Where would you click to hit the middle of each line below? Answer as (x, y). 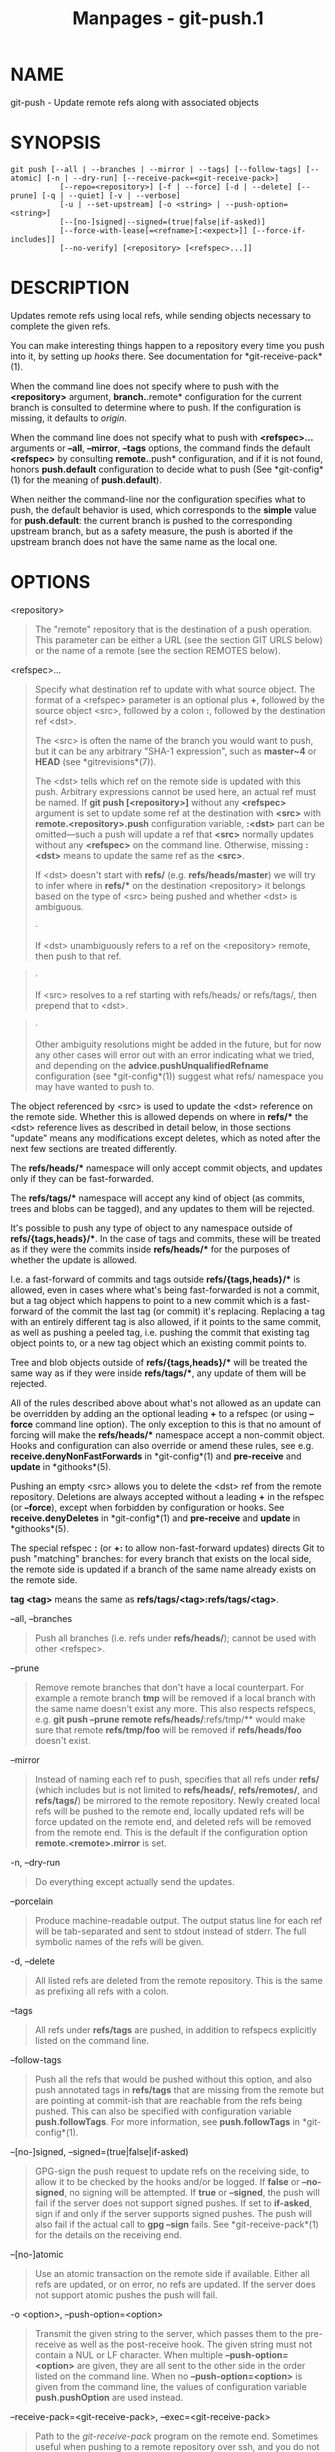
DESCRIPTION (70, 288)
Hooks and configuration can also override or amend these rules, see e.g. (162, 1445)
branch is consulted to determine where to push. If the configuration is (156, 407)
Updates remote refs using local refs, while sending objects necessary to (161, 315)
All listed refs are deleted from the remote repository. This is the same (178, 1980)
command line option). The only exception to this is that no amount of (178, 1424)
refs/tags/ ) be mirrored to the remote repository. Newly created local (177, 1800)
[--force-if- (279, 230)
